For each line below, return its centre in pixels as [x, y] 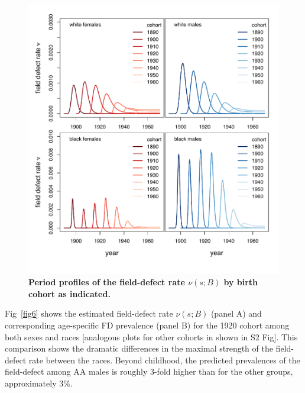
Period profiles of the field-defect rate [107, 282]
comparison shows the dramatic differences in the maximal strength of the [139, 348]
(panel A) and [236, 313]
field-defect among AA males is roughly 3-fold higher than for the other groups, [149, 371]
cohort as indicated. [69, 293]
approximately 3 [34, 383]
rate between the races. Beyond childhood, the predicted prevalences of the [164, 360]
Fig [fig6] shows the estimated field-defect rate [89, 313]
